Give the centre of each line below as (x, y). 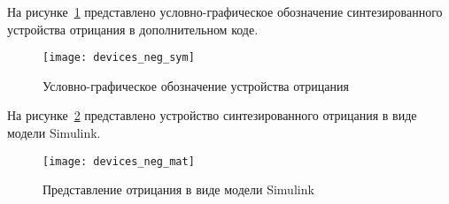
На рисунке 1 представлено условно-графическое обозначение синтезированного (225, 11)
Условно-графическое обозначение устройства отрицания (196, 85)
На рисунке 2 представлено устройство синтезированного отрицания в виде (212, 115)
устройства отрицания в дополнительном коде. (133, 29)
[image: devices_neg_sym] (119, 58)
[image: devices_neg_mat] (119, 161)
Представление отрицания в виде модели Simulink (178, 189)
